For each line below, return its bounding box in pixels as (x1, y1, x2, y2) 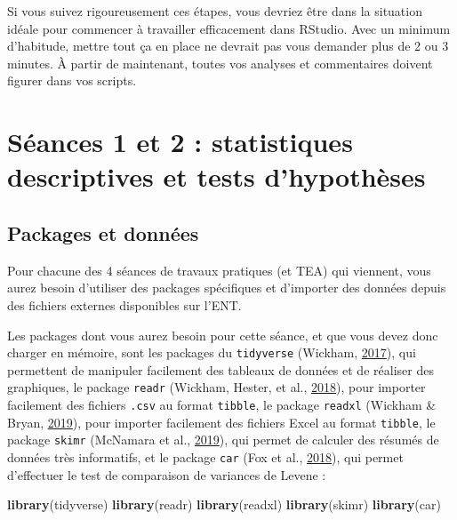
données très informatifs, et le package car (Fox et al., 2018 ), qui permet (7, 447, 404, 466)
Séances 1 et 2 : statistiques (7, 124, 353, 160)
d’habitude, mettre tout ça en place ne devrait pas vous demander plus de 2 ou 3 (7, 36, 449, 55)
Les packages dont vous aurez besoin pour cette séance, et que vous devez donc (7, 325, 438, 344)
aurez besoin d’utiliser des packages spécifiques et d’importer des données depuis (7, 278, 446, 297)
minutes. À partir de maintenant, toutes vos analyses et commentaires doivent (7, 53, 433, 72)
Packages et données (7, 219, 199, 246)
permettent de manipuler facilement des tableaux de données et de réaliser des (7, 360, 434, 379)
